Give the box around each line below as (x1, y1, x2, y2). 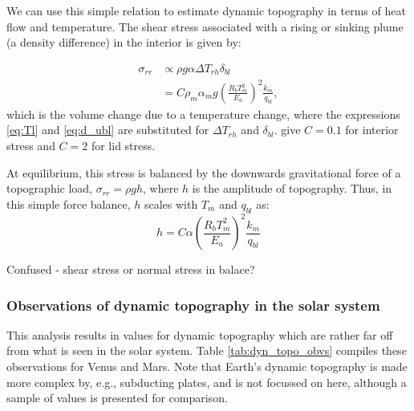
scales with (144, 195, 198, 212)
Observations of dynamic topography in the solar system (6, 295, 380, 315)
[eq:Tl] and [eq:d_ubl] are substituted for (6, 121, 209, 138)
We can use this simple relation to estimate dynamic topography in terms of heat (6, 2, 406, 18)
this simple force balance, (6, 195, 131, 212)
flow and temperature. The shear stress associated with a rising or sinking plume (6, 18, 404, 35)
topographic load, (6, 180, 93, 197)
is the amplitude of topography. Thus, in (192, 180, 392, 197)
